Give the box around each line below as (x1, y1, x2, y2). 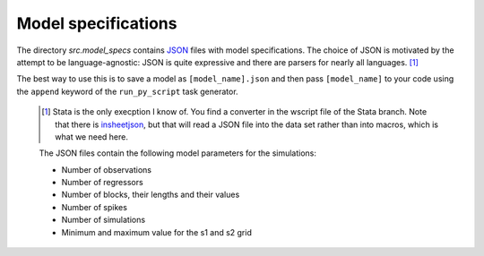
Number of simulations (61, 215, 146, 226)
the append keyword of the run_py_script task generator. (16, 86, 238, 97)
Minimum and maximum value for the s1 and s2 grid (61, 226, 253, 237)
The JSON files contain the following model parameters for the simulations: (39, 148, 317, 158)
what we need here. (55, 131, 129, 142)
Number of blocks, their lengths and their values (61, 189, 240, 201)
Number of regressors (61, 177, 143, 188)
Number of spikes (61, 201, 127, 212)
